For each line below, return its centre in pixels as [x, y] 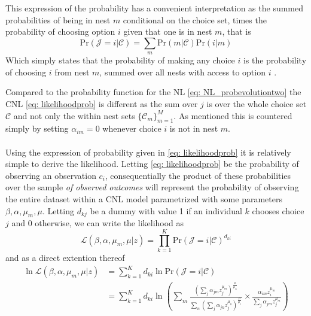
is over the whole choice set [257, 103]
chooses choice [278, 210]
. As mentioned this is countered [233, 115]
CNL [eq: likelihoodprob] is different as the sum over [102, 103]
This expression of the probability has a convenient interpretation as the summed [155, 8]
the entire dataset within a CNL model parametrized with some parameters [144, 198]
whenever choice [132, 128]
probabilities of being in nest [58, 19]
